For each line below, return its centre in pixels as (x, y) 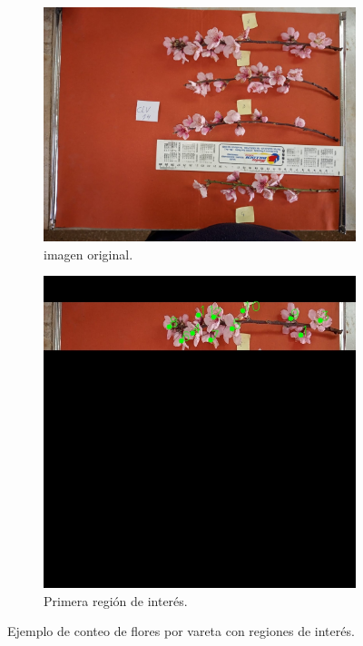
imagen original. (88, 254)
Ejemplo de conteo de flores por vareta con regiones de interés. (181, 631)
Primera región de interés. (116, 600)
